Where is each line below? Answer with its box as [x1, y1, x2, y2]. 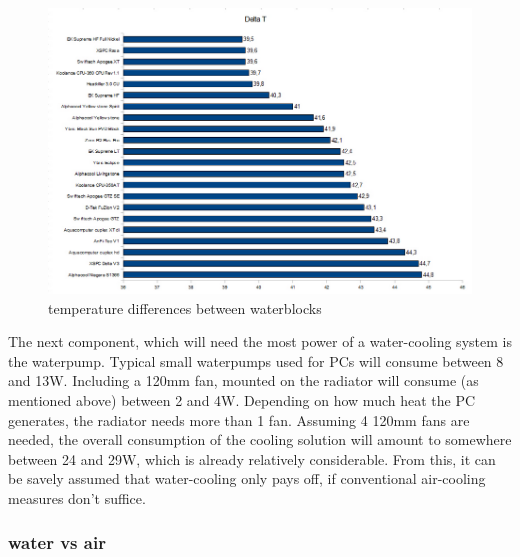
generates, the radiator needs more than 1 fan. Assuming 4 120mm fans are [8, 409, 470, 430]
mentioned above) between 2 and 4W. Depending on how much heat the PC [8, 389, 476, 410]
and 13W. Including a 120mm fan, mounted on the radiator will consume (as [8, 370, 479, 391]
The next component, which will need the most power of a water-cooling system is [8, 331, 512, 352]
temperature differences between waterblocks [48, 297, 322, 318]
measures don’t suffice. [8, 487, 146, 508]
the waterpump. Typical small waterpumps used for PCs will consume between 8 [8, 350, 504, 371]
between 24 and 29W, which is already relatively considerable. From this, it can [8, 448, 496, 469]
